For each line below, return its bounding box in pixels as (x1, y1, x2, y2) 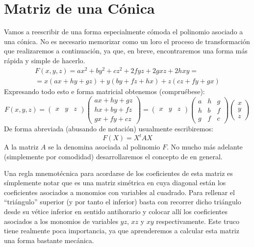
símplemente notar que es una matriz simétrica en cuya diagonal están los (4, 177, 226, 188)
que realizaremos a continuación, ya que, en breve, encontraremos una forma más (4, 46, 248, 56)
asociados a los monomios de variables (4, 216, 118, 226)
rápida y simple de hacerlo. (4, 55, 85, 65)
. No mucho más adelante (166, 142, 243, 152)
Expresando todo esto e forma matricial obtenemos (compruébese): (4, 86, 205, 96)
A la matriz (4, 142, 39, 152)
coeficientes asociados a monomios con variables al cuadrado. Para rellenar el (4, 187, 235, 197)
